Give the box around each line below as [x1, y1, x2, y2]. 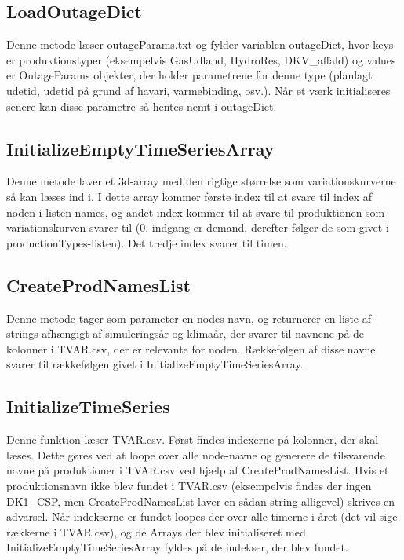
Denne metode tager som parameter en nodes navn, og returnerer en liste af [6, 309, 371, 326]
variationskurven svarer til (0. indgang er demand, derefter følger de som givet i [6, 219, 389, 236]
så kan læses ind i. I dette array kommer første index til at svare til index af [6, 188, 373, 204]
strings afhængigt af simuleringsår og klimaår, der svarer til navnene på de [6, 325, 365, 342]
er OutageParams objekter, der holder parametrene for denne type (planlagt [6, 67, 373, 83]
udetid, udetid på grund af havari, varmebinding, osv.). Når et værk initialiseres [6, 82, 391, 98]
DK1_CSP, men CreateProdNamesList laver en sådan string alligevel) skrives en [6, 492, 395, 509]
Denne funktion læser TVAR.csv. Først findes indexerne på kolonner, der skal [6, 431, 379, 448]
